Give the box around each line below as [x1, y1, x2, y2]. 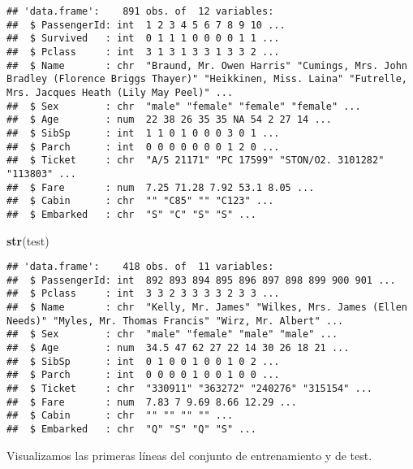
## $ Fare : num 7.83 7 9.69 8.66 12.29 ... [6, 396, 297, 408]
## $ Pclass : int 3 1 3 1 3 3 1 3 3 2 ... [6, 46, 280, 58]
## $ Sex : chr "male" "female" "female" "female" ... [6, 100, 361, 112]
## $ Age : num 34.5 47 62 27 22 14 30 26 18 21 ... [6, 342, 350, 354]
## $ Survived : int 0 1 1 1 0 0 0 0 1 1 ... [6, 33, 280, 45]
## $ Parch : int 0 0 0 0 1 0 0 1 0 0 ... [6, 369, 280, 381]
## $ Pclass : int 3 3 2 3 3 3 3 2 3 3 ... [6, 288, 280, 300]
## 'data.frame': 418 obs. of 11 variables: [6, 261, 274, 273]
